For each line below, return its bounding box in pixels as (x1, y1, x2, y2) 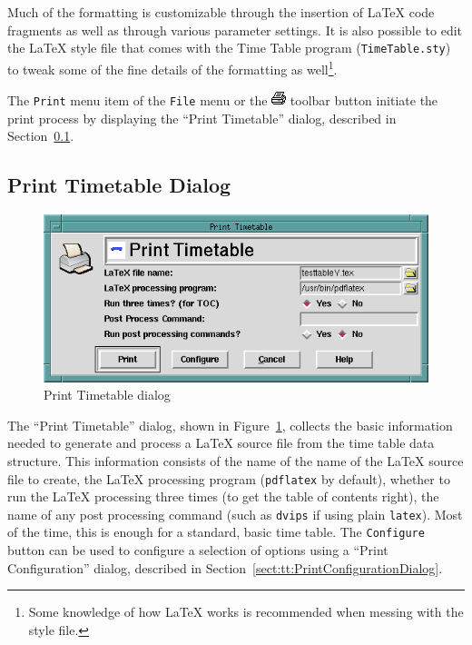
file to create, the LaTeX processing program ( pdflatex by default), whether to (7, 469, 450, 488)
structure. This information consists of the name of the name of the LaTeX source (7, 451, 464, 470)
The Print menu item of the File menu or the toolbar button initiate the (7, 91, 438, 110)
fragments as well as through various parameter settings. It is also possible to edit (7, 20, 463, 39)
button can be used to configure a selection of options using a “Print (7, 541, 388, 560)
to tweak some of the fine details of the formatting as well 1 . (7, 56, 338, 78)
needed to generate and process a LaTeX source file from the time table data (7, 433, 435, 452)
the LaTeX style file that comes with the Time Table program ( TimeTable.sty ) (7, 38, 451, 57)
